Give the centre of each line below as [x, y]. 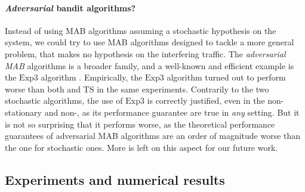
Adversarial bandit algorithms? [70, 7]
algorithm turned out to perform [226, 77]
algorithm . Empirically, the [92, 77]
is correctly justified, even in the [206, 100]
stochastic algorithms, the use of [64, 100]
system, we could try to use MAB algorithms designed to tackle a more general [150, 42]
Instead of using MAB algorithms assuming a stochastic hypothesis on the [141, 30]
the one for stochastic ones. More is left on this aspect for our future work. [141, 147]
